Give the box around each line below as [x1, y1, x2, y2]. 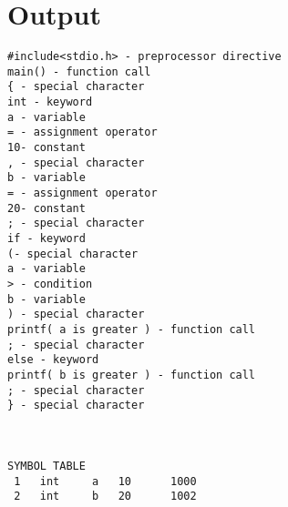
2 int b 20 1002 [14, 490, 197, 503]
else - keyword [7, 353, 99, 367]
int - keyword [7, 96, 93, 109]
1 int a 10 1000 [14, 474, 197, 488]
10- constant [7, 141, 86, 155]
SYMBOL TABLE [7, 459, 86, 472]
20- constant [7, 201, 86, 215]
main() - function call [7, 65, 151, 78]
